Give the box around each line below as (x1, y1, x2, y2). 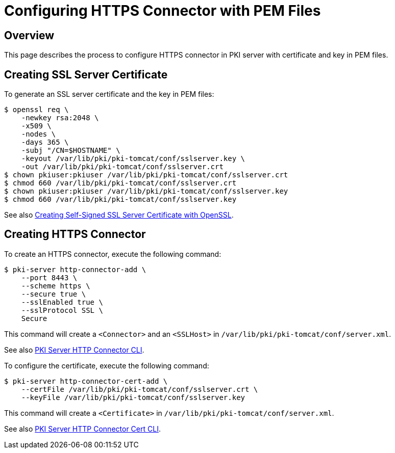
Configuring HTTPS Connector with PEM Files (4, 2, 321, 19)
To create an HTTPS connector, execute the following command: (4, 249, 221, 258)
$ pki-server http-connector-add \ (4, 265, 146, 274)
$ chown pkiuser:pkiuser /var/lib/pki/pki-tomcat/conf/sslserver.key (4, 187, 288, 196)
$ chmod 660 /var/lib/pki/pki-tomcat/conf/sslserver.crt (4, 179, 237, 188)
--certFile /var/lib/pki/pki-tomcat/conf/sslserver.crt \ (21, 385, 258, 393)
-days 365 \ (21, 138, 69, 147)
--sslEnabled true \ (21, 298, 103, 306)
